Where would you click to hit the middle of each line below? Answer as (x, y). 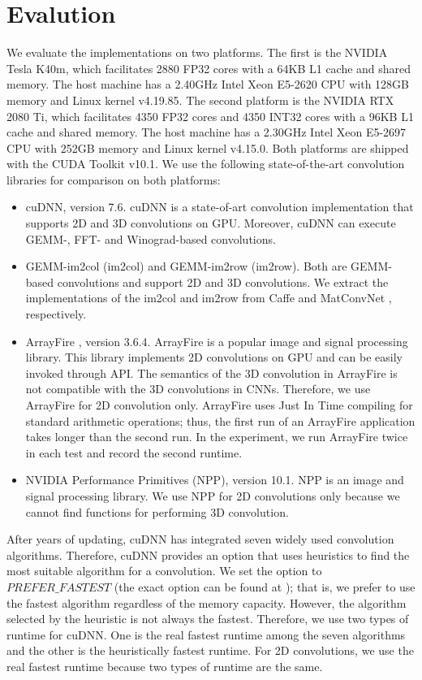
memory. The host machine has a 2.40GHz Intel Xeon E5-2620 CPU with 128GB (208, 84)
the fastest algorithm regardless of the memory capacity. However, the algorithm (207, 602)
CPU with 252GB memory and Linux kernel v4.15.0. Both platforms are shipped (208, 147)
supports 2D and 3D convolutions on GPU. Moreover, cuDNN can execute (211, 223)
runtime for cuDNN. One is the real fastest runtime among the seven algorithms (206, 634)
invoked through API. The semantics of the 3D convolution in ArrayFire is (211, 372)
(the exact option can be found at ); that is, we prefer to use (265, 586)
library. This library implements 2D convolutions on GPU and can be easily (214, 357)
